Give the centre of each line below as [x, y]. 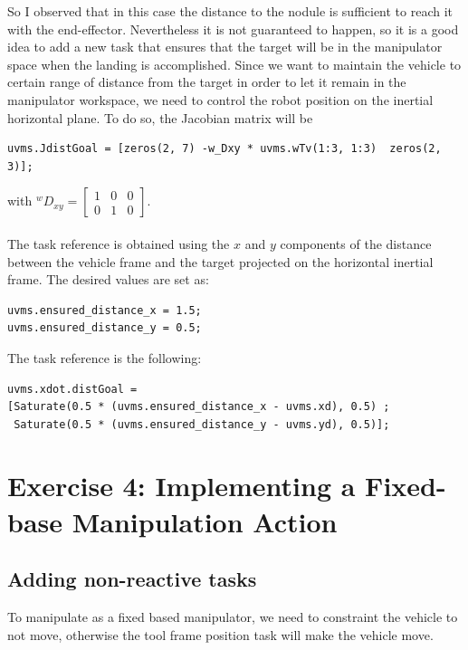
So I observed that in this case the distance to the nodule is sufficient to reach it [230, 11]
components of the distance [356, 243]
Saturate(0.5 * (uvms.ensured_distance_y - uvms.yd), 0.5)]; [202, 424]
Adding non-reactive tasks [132, 579]
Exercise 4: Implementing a [181, 486]
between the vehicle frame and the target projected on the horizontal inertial [220, 261]
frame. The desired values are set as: [108, 279]
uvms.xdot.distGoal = [72, 389]
